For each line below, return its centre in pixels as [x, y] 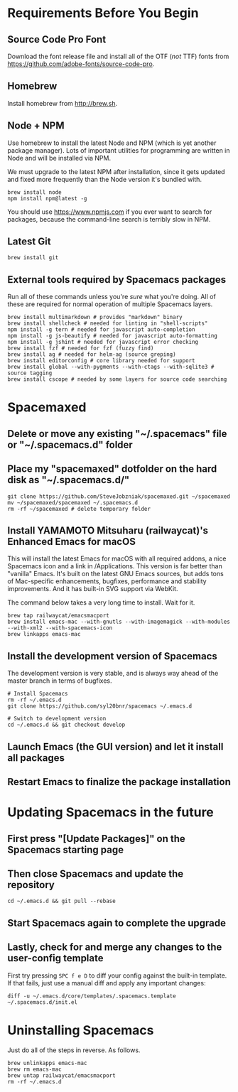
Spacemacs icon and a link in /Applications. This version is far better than [115, 566]
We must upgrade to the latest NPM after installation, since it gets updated [116, 171]
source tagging [30, 373]
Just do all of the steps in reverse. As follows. [74, 1050]
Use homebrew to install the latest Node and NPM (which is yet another [112, 143]
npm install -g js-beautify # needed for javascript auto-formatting [113, 336]
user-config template [55, 958]
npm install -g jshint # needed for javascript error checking [103, 342]
